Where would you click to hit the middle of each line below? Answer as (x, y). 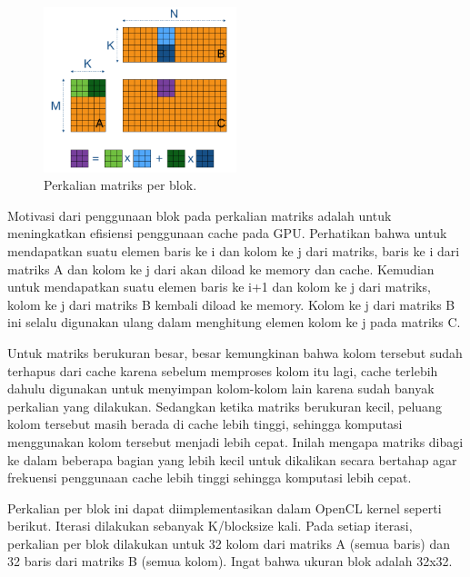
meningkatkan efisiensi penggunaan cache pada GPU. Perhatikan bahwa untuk (227, 233)
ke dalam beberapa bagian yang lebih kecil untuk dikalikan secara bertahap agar (232, 459)
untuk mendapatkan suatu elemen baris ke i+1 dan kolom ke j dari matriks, (219, 287)
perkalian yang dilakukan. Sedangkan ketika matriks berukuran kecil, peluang (225, 406)
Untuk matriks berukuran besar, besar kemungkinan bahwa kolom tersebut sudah (235, 352)
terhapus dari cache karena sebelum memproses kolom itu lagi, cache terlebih (223, 370)
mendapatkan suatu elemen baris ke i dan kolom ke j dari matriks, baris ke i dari (234, 250)
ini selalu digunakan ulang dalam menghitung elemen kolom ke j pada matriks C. (234, 322)
